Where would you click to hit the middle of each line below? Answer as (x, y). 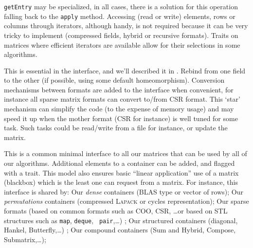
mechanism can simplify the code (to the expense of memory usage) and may (119, 109)
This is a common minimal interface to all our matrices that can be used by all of (126, 153)
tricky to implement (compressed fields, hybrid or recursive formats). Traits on (121, 35)
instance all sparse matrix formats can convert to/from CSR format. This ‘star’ (122, 99)
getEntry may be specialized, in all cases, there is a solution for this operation (121, 6)
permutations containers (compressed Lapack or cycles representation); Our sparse (126, 201)
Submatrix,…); (25, 239)
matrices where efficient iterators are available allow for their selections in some (122, 44)
